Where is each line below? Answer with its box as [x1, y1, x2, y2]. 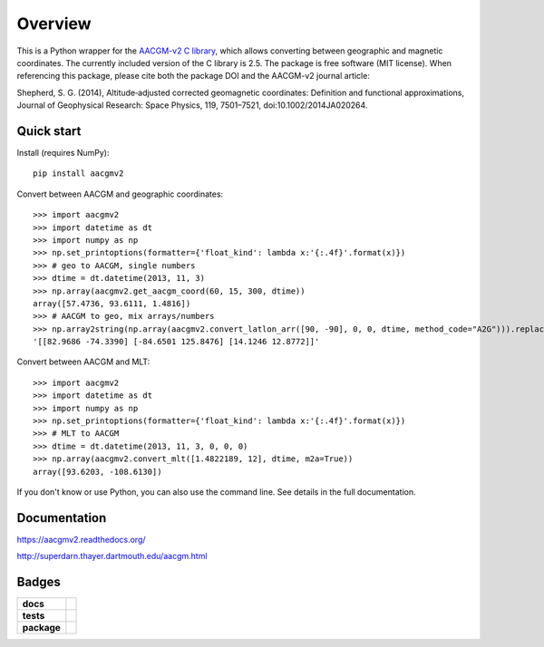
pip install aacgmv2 [33, 169, 124, 179]
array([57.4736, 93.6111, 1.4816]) [33, 298, 191, 308]
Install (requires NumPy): [16, 148, 110, 159]
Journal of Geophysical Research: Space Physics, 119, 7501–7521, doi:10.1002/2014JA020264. [16, 100, 368, 111]
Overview [16, 14, 92, 34]
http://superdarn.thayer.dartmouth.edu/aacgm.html [16, 551, 208, 562]
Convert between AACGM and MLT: [16, 356, 151, 367]
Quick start [16, 123, 82, 139]
